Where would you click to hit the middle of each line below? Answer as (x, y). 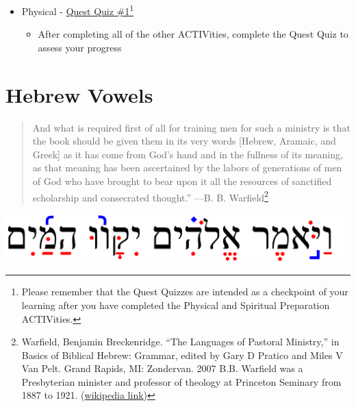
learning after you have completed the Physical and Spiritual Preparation (176, 305)
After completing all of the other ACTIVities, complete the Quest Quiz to (193, 34)
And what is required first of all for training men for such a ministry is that (191, 127)
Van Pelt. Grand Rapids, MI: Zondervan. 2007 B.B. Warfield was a (162, 368)
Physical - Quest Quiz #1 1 (78, 10)
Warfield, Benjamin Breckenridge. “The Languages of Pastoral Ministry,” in (180, 342)
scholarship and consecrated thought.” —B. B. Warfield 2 (150, 196)
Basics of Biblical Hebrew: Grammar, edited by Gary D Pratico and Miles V (182, 355)
